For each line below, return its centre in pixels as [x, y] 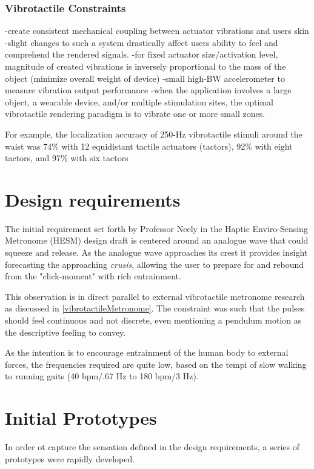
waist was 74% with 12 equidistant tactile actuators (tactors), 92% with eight [149, 146]
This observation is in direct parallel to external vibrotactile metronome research [155, 296]
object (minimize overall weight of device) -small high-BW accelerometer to [145, 78]
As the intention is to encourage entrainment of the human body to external [147, 352]
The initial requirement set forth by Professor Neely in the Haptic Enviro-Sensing [156, 228]
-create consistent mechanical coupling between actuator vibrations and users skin [157, 31]
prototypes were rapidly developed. [70, 458]
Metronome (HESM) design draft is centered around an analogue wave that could [157, 240]
